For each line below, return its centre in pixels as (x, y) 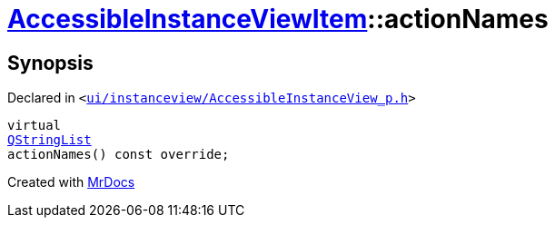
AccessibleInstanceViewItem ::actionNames (278, 19)
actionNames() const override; (119, 155)
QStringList (50, 140)
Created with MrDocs (71, 182)
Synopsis (50, 63)
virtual (35, 126)
